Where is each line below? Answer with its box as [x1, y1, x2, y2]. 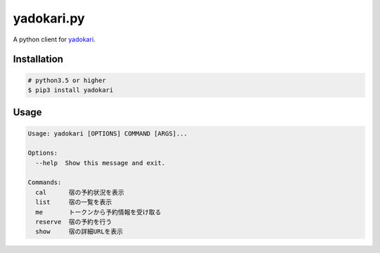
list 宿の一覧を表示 [35, 198, 113, 207]
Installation [13, 53, 63, 65]
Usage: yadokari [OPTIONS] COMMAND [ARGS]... [27, 129, 188, 137]
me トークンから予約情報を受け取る [35, 208, 162, 216]
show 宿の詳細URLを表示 [35, 228, 123, 235]
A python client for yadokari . [13, 35, 96, 44]
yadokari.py [13, 11, 85, 26]
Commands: [27, 179, 62, 186]
